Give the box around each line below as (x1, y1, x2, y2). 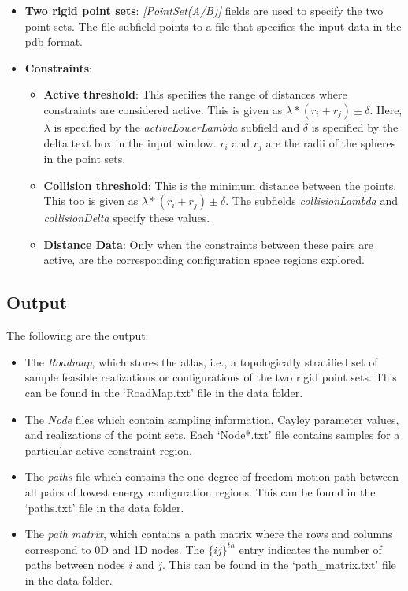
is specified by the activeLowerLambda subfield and (54, 118, 300, 135)
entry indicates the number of (239, 541, 382, 557)
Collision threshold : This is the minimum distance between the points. (43, 177, 397, 193)
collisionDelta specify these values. (43, 210, 210, 226)
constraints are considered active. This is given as (43, 101, 283, 117)
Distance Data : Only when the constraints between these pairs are (43, 236, 374, 252)
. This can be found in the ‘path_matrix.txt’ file (161, 556, 396, 573)
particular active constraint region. (24, 441, 192, 458)
